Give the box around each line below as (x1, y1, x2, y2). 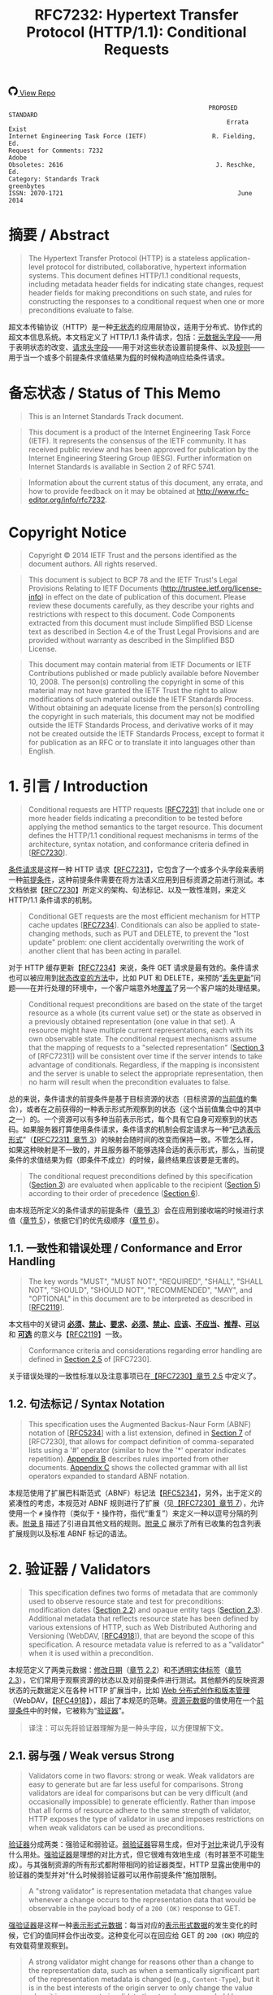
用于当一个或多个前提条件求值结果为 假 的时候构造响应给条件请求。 (8, 352, 229, 363)
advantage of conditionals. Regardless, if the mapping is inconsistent (28, 1059, 260, 1069)
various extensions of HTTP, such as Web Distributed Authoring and (28, 1622, 258, 1632)
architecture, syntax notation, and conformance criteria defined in (28, 839, 249, 849)
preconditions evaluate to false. (28, 305, 134, 315)
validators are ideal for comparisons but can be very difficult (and (28, 1788, 249, 1798)
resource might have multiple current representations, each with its (28, 1025, 253, 1035)
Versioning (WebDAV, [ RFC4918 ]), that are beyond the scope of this (28, 1630, 255, 1640)
